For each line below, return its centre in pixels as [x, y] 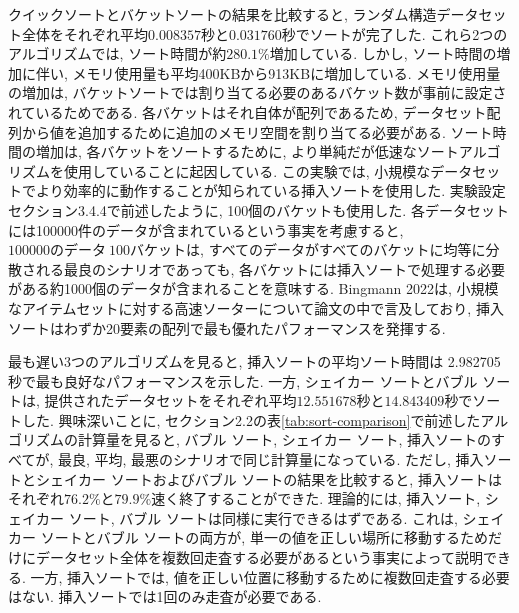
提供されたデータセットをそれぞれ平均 [170, 400]
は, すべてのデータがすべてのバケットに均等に [336, 249]
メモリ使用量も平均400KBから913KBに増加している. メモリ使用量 [286, 72]
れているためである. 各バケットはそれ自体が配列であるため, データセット [247, 111]
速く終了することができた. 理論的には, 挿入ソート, [316, 498]
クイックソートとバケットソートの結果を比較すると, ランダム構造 [222, 14]
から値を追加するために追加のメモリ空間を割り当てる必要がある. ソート [257, 131]
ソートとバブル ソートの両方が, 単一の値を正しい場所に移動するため [264, 537]
